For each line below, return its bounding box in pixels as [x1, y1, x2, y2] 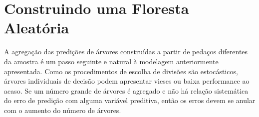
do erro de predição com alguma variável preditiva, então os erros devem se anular [4, 95, 256, 106]
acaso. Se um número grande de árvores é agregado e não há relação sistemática [4, 85, 249, 96]
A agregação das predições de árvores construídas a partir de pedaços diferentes [4, 46, 248, 57]
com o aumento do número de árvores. [4, 105, 121, 115]
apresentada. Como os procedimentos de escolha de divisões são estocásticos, [4, 66, 238, 76]
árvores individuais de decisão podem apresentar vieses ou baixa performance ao [4, 76, 250, 86]
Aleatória [4, 17, 69, 38]
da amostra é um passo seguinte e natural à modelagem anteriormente [4, 56, 219, 66]
